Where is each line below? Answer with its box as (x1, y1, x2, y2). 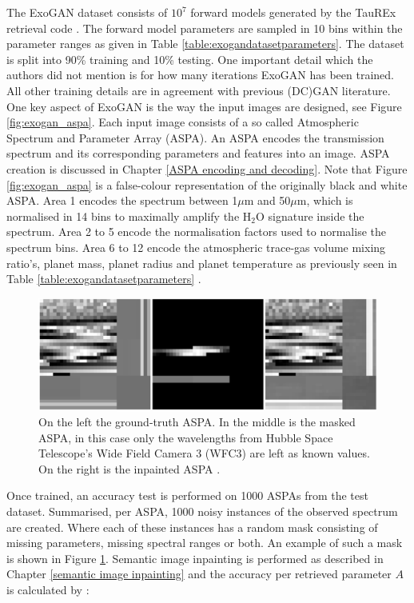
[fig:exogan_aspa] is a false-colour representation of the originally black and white (6, 176, 408, 193)
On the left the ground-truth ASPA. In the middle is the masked (38, 413, 356, 430)
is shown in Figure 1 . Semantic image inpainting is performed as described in (6, 549, 384, 566)
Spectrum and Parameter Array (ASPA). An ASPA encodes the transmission (6, 129, 384, 146)
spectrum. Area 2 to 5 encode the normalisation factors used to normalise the (6, 223, 386, 240)
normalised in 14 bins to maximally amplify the (6, 207, 240, 224)
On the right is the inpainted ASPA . (38, 460, 221, 477)
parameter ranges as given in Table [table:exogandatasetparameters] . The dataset (6, 35, 404, 52)
